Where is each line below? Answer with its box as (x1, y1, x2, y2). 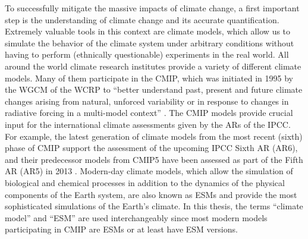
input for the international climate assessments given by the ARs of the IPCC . (5, 118, 291, 130)
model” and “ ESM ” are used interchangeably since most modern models (5, 211, 268, 224)
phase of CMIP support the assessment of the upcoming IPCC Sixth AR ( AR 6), (5, 141, 298, 154)
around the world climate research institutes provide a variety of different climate (5, 59, 301, 72)
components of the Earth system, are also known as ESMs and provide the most (5, 188, 297, 200)
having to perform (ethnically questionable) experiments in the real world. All (5, 48, 289, 61)
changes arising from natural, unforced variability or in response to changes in (5, 95, 289, 107)
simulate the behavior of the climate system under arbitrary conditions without (5, 36, 294, 49)
